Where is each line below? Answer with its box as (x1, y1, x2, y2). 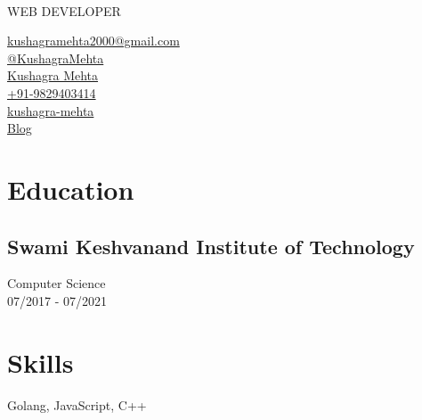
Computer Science (7, 274, 106, 292)
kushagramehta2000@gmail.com (7, 31, 180, 50)
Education (7, 170, 134, 207)
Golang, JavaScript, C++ (7, 395, 147, 414)
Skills (7, 343, 74, 380)
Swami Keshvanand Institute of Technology (7, 232, 415, 259)
